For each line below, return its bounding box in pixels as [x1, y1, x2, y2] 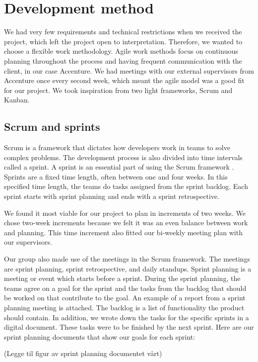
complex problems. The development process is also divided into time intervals [4, 152, 243, 162]
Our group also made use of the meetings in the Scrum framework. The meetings [4, 254, 250, 264]
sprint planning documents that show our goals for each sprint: [4, 331, 195, 342]
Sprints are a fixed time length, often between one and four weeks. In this [4, 171, 228, 181]
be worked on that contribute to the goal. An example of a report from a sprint [4, 292, 246, 303]
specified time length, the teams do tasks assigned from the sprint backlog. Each [4, 181, 248, 191]
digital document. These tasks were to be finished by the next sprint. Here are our [4, 322, 254, 332]
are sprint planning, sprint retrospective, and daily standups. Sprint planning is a [4, 263, 252, 273]
